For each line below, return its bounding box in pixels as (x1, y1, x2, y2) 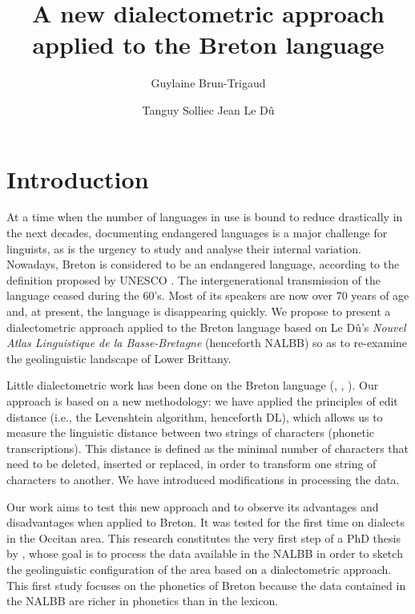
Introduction (6, 162, 149, 195)
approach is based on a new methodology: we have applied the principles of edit (6, 392, 398, 409)
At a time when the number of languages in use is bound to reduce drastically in (6, 208, 403, 225)
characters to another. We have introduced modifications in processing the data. (6, 471, 400, 487)
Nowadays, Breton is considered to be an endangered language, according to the (6, 256, 400, 273)
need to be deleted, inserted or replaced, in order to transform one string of (6, 455, 377, 472)
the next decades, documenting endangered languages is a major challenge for (6, 224, 388, 241)
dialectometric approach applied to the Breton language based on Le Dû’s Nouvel (6, 318, 406, 335)
